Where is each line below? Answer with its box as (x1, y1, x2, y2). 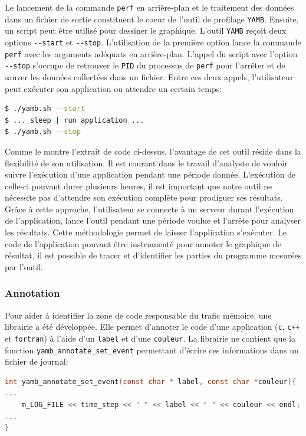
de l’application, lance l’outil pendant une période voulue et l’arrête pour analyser (5, 214, 301, 227)
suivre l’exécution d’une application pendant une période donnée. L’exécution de (5, 168, 296, 181)
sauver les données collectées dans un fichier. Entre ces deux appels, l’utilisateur (5, 70, 294, 83)
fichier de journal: (5, 355, 68, 368)
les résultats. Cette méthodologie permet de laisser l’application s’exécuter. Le (5, 226, 287, 238)
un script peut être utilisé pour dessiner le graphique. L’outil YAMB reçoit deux (5, 24, 287, 37)
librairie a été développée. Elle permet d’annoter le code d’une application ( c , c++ (5, 320, 300, 333)
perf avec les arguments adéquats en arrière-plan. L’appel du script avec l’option (5, 47, 298, 60)
